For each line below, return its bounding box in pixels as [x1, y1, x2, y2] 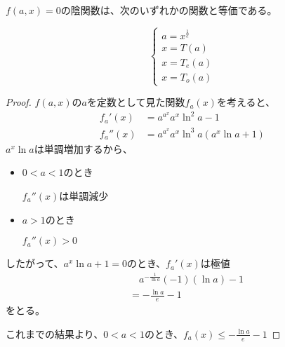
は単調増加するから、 [34, 141, 133, 156]
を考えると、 [216, 95, 275, 109]
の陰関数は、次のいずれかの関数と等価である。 [60, 3, 277, 17]
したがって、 [6, 256, 64, 271]
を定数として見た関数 [86, 95, 185, 109]
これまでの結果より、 [6, 326, 104, 341]
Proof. [6, 95, 32, 109]
